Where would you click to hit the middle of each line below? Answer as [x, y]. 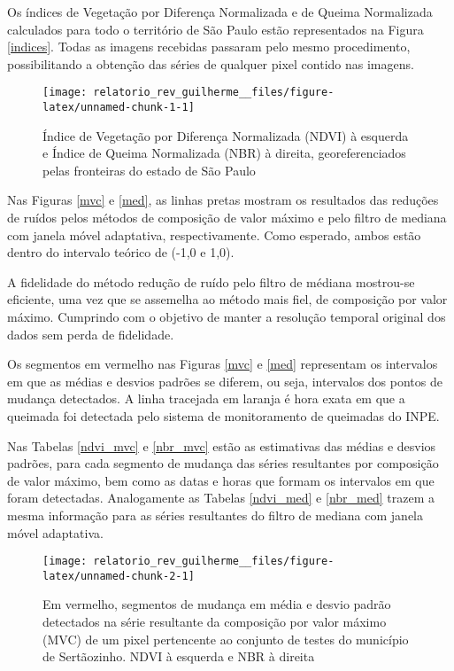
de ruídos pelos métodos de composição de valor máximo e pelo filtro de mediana [227, 218]
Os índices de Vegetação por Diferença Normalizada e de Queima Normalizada [220, 12]
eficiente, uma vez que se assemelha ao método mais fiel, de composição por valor [227, 299]
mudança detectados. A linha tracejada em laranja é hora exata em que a [206, 398]
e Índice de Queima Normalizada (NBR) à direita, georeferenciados [224, 153]
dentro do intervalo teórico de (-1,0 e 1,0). [121, 252]
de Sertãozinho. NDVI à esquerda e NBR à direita [179, 656]
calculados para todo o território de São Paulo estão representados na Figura [215, 29]
